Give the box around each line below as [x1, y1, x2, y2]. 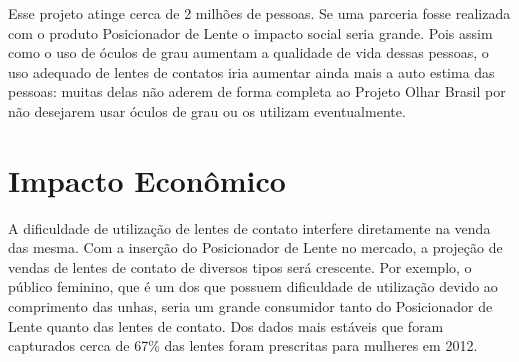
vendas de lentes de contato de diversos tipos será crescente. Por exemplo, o [8, 256, 472, 277]
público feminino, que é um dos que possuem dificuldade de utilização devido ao [8, 276, 498, 297]
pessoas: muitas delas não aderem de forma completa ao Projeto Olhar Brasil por [8, 81, 506, 102]
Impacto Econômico [8, 159, 286, 200]
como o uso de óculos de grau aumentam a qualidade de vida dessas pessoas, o [8, 42, 489, 63]
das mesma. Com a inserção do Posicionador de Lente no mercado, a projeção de [8, 237, 503, 258]
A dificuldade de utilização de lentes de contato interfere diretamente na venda [8, 217, 491, 238]
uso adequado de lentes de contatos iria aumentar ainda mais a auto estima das [8, 61, 495, 82]
